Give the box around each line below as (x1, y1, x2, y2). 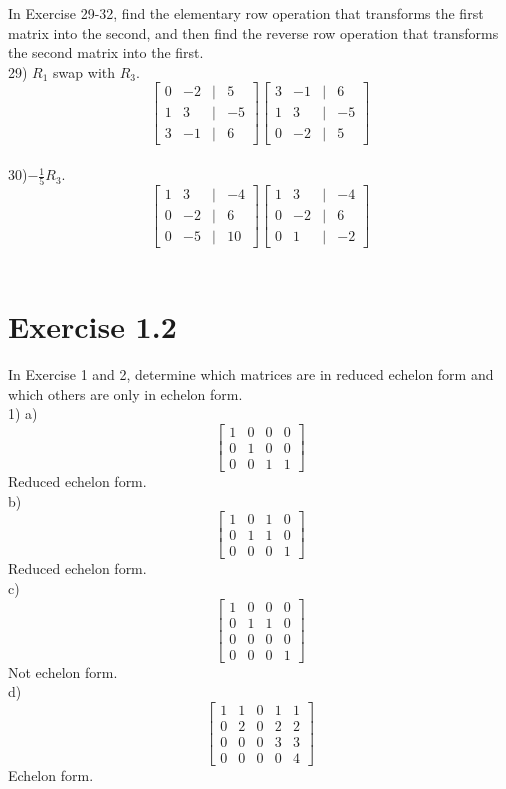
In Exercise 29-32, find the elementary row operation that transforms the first (8, 3, 484, 23)
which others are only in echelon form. (8, 383, 243, 404)
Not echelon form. (8, 661, 118, 682)
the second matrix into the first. (8, 42, 204, 63)
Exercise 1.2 (8, 306, 177, 347)
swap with (53, 61, 116, 82)
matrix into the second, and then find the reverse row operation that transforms (8, 22, 499, 43)
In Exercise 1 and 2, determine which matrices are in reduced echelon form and (8, 364, 494, 385)
